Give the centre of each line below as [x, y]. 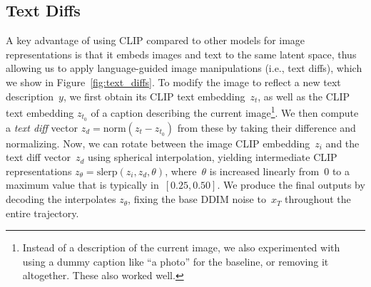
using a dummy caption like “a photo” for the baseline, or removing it [176, 261]
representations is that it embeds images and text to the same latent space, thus [181, 54]
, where [181, 171]
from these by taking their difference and [266, 127]
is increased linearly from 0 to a [280, 171]
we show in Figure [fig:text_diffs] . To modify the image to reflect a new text [173, 82]
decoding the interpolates [61, 199]
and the [342, 143]
